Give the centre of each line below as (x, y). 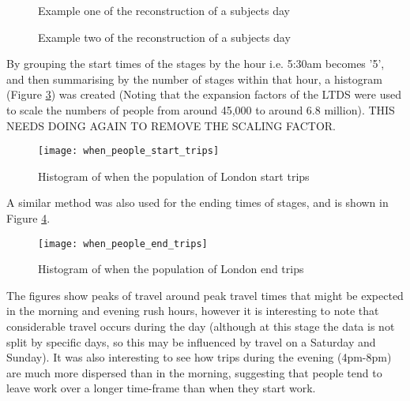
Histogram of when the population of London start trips (174, 176)
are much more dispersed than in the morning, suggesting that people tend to (194, 372)
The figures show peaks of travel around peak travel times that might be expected (205, 295)
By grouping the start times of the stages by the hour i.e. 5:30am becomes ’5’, (196, 64)
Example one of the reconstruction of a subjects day (164, 10)
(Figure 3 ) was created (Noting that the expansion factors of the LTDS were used (204, 94)
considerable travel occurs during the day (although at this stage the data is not (201, 326)
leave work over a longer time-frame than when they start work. (161, 388)
